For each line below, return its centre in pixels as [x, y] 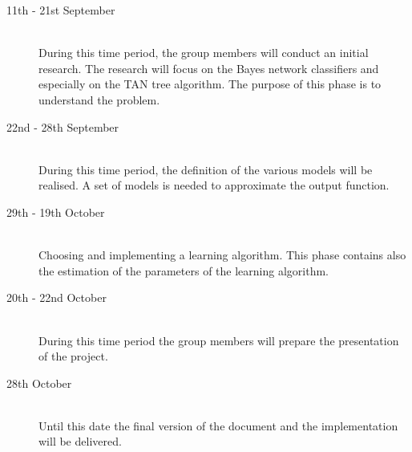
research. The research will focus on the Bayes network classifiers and [209, 68]
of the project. [73, 356]
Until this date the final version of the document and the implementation [218, 425]
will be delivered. [80, 441]
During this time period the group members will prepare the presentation [219, 340]
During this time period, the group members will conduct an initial [204, 53]
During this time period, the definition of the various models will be [206, 169]
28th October [39, 383]
